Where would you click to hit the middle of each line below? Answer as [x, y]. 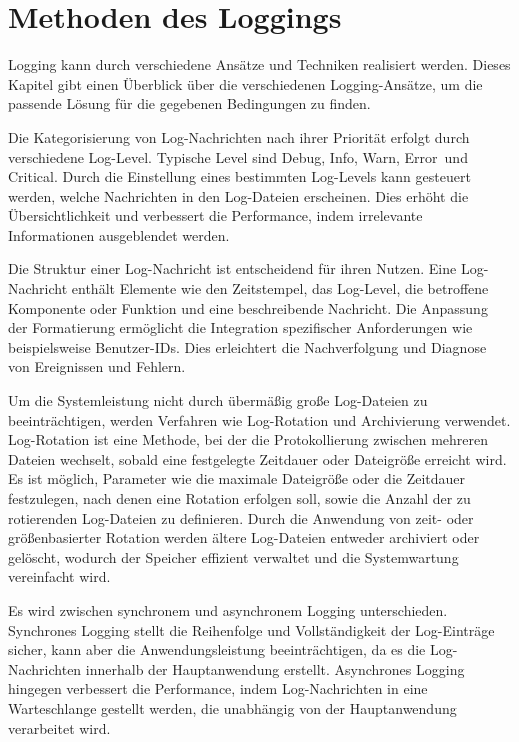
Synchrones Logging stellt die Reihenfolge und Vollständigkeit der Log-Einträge [251, 629]
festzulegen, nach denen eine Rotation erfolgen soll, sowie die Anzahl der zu [239, 498]
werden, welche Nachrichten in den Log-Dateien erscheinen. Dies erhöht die [238, 195]
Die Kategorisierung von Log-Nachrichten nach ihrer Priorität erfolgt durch [239, 136]
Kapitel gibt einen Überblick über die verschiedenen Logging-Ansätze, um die [245, 83]
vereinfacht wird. [59, 576]
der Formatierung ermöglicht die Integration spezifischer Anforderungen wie [240, 327]
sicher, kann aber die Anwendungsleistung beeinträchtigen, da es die [217, 649]
